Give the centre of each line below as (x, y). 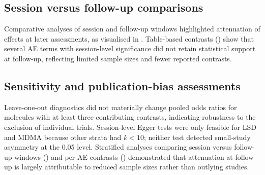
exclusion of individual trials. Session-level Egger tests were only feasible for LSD (130, 127)
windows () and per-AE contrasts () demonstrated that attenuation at (124, 156)
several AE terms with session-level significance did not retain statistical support (130, 48)
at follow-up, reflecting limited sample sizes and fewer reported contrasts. (118, 58)
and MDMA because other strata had (63, 137)
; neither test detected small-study (197, 137)
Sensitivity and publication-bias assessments (122, 85)
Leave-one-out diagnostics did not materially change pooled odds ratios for (121, 107)
